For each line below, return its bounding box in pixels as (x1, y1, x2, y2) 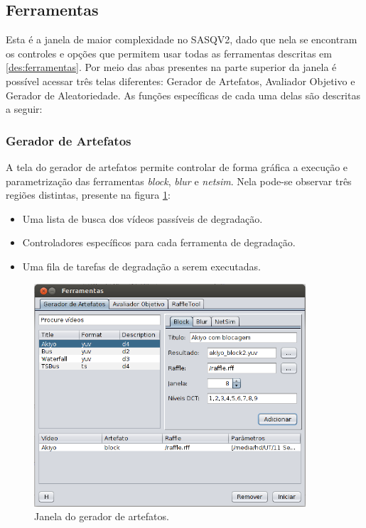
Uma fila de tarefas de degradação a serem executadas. (22, 258, 261, 273)
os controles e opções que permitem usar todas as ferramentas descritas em (6, 45, 332, 60)
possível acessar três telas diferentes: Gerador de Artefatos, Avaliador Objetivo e (6, 73, 355, 88)
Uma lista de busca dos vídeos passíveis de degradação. (22, 211, 263, 226)
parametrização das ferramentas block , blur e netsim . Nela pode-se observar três (6, 173, 352, 188)
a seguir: (6, 101, 43, 116)
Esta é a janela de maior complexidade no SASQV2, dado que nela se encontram (6, 32, 357, 47)
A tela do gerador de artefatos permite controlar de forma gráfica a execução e (6, 159, 348, 174)
